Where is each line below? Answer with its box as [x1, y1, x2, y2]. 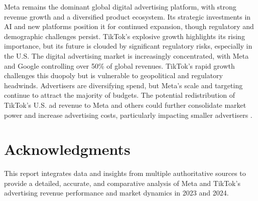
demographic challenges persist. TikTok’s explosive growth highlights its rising [4, 31, 245, 41]
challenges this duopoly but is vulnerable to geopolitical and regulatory [4, 70, 223, 81]
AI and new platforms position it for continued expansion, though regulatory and [4, 21, 254, 32]
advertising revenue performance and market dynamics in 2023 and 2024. [4, 187, 229, 198]
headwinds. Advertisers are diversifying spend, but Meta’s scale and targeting [4, 80, 243, 90]
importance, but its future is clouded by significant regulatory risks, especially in [4, 41, 252, 51]
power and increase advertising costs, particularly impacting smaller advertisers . [4, 109, 252, 120]
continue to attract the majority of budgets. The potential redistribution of [4, 90, 235, 100]
